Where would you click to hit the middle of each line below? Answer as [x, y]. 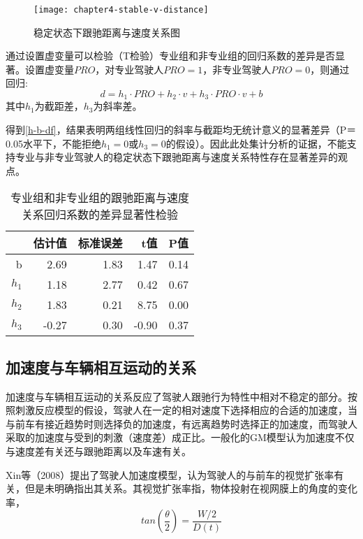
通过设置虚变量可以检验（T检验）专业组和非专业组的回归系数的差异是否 [171, 56]
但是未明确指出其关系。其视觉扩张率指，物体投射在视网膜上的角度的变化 [191, 488]
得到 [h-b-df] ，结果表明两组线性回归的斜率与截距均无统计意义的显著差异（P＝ [181, 130]
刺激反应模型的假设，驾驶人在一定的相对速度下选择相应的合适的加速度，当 [186, 410]
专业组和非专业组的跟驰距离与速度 [100, 198]
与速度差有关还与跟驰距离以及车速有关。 [98, 451]
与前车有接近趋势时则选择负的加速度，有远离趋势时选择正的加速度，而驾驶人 [181, 423]
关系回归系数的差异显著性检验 [100, 215]
